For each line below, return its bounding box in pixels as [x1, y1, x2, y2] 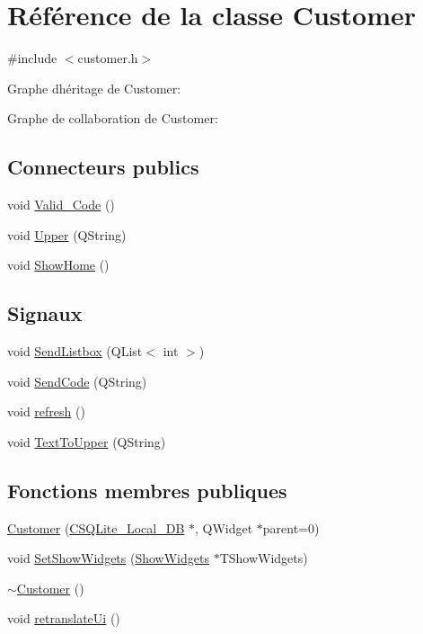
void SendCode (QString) [7, 371, 147, 390]
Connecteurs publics [7, 153, 199, 181]
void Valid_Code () [7, 195, 115, 214]
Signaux [7, 299, 83, 327]
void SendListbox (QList [7, 342, 143, 361]
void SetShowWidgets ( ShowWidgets [7, 549, 209, 567]
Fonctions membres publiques [7, 476, 287, 504]
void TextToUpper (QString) [7, 432, 166, 451]
